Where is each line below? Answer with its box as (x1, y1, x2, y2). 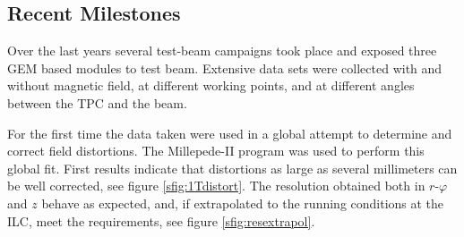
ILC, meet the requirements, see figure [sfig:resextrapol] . (7, 211, 315, 230)
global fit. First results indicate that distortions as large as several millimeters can (7, 158, 458, 177)
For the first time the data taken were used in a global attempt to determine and (7, 123, 452, 142)
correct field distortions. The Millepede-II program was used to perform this (7, 141, 425, 160)
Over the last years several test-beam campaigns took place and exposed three (7, 41, 437, 60)
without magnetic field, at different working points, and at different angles (7, 76, 415, 95)
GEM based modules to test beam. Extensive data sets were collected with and (7, 58, 443, 77)
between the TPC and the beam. (7, 93, 187, 112)
